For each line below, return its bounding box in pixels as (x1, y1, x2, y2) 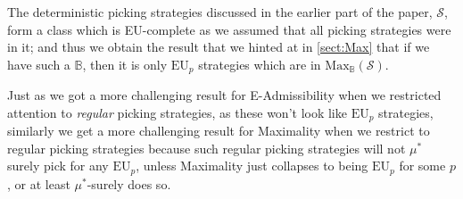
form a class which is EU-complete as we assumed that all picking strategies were (7, 20, 451, 38)
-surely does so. (87, 174, 171, 193)
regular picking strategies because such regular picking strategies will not (7, 138, 406, 157)
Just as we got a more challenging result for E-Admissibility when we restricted (7, 86, 442, 104)
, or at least (7, 174, 70, 193)
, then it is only (82, 54, 168, 73)
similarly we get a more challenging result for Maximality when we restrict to (7, 121, 430, 140)
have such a (7, 54, 70, 73)
